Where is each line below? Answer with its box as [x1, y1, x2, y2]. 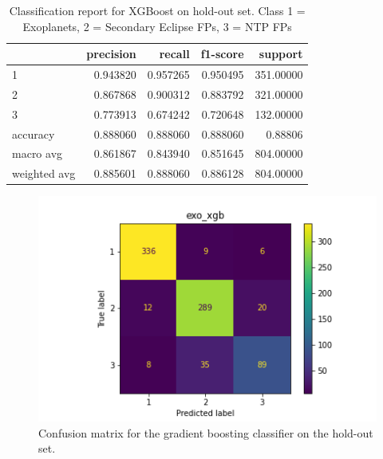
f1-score [200, 45, 244, 62]
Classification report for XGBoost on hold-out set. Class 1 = [9, 2, 306, 18]
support [259, 45, 303, 62]
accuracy [12, 125, 55, 142]
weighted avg [12, 165, 76, 182]
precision [86, 45, 136, 62]
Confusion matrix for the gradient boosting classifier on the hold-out [38, 424, 373, 441]
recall [159, 45, 190, 62]
